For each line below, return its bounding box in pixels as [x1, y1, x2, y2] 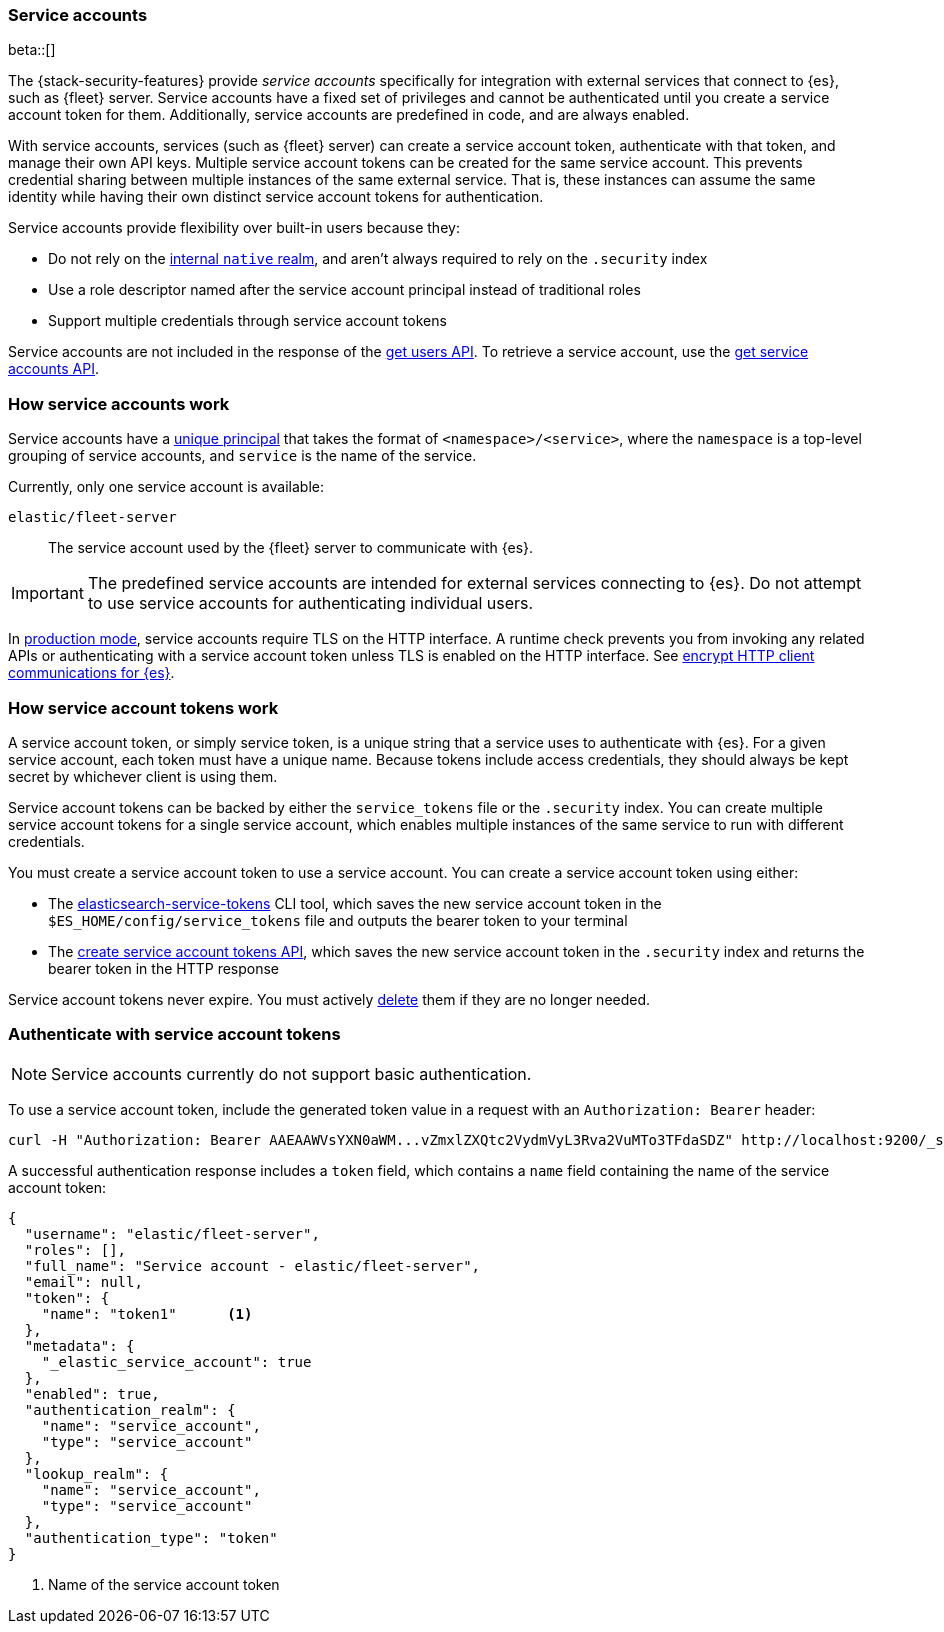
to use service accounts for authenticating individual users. [87, 593, 534, 614]
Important [11, 583, 84, 604]
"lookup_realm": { [24, 1465, 169, 1482]
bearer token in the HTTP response [48, 959, 280, 977]
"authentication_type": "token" [24, 1529, 278, 1546]
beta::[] [8, 41, 56, 59]
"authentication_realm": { [24, 1401, 236, 1418]
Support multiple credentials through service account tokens [48, 312, 447, 330]
